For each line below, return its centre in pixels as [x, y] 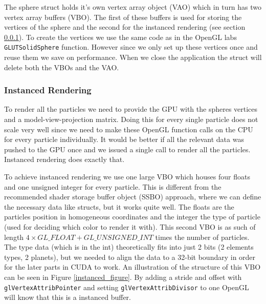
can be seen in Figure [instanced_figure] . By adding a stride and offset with [123, 277]
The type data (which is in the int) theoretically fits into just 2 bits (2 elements [129, 247]
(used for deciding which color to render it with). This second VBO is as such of [130, 226]
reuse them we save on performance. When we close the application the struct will [133, 57]
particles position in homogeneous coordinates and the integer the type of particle [132, 217]
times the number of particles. [202, 237]
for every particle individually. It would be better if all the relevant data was [124, 139]
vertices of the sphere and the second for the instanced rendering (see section [125, 27]
